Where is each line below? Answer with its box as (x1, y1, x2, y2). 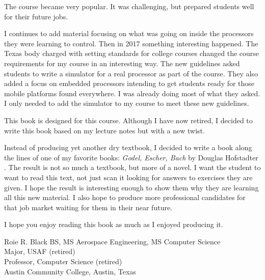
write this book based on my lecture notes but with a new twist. (4, 125, 205, 135)
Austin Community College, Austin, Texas (4, 266, 136, 276)
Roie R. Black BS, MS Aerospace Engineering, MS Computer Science (4, 236, 221, 246)
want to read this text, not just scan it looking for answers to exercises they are (4, 172, 253, 182)
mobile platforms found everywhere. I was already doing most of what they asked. (4, 88, 260, 98)
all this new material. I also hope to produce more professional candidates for (4, 192, 246, 203)
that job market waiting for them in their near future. (4, 202, 173, 212)
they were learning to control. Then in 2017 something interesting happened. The (4, 38, 258, 48)
